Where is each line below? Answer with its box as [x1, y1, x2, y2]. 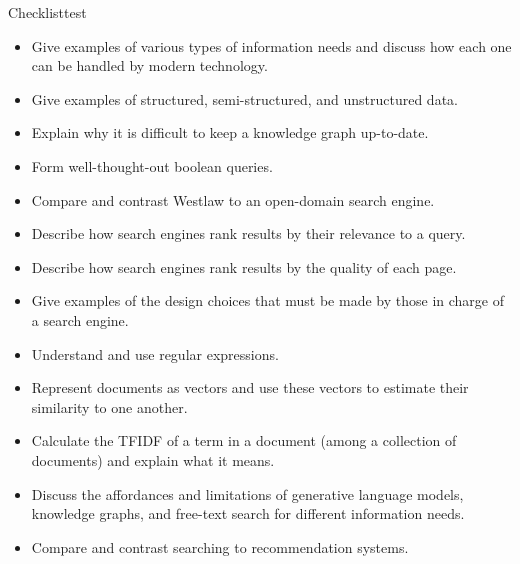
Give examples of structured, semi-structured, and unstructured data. [31, 88, 458, 109]
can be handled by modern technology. [31, 55, 268, 76]
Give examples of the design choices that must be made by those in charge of [31, 290, 504, 311]
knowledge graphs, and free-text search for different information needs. [31, 503, 465, 524]
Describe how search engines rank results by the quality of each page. [31, 256, 457, 277]
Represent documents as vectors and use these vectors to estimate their [31, 377, 469, 398]
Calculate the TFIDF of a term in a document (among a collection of [31, 430, 457, 451]
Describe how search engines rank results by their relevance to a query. [31, 223, 466, 244]
